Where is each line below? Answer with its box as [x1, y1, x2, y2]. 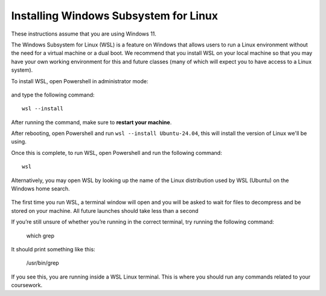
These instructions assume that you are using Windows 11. [11, 30, 157, 37]
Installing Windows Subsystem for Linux [11, 9, 219, 22]
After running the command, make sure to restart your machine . [11, 118, 172, 126]
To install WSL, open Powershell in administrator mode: [11, 77, 149, 84]
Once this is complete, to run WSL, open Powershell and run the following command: [11, 149, 223, 156]
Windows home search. [11, 185, 70, 192]
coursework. [11, 282, 43, 289]
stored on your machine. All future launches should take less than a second [11, 207, 199, 214]
